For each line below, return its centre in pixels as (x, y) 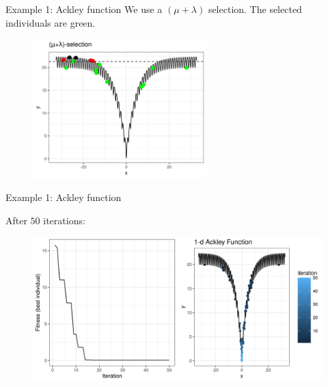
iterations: (64, 220)
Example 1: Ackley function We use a (84, 9)
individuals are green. (51, 22)
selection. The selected (255, 9)
